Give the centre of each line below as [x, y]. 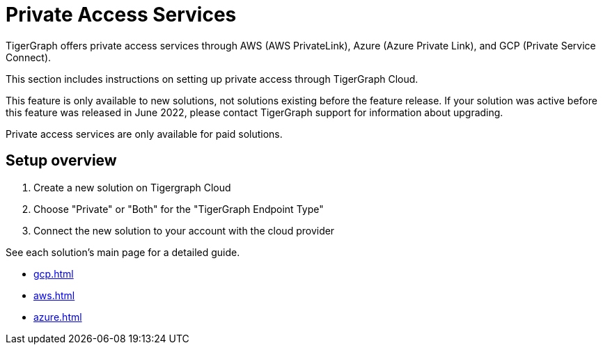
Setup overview [61, 161]
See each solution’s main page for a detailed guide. [123, 252]
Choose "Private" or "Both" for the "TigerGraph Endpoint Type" [179, 209]
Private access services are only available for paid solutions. [144, 134]
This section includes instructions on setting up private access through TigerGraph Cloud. [212, 79]
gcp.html [54, 273]
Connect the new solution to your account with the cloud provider [184, 230]
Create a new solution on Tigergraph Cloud [132, 187]
